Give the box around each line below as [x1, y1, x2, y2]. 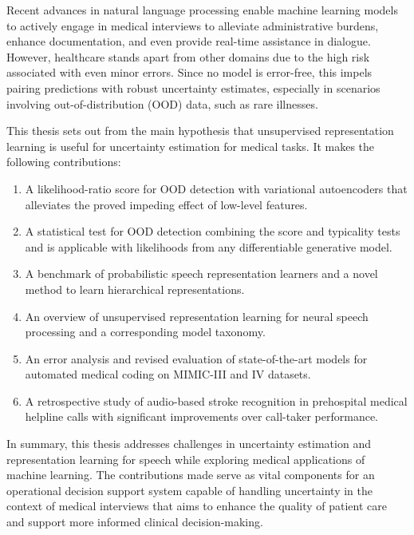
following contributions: [6, 153, 121, 170]
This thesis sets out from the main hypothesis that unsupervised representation [6, 122, 394, 139]
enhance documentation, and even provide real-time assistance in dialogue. [6, 33, 371, 50]
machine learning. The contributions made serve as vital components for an [6, 466, 375, 483]
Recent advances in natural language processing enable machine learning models [6, 2, 398, 18]
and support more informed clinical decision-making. [6, 513, 263, 530]
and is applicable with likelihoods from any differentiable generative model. [25, 238, 392, 255]
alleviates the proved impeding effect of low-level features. [25, 196, 308, 212]
